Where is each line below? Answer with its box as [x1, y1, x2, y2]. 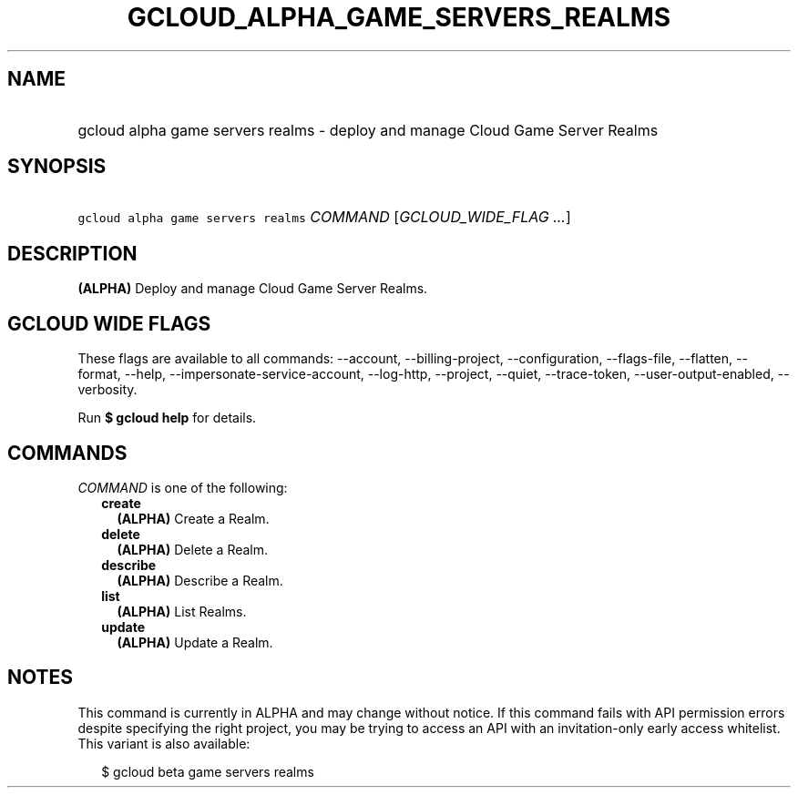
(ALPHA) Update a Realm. [117, 634, 273, 650]
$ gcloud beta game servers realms [101, 763, 314, 780]
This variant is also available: [77, 735, 251, 751]
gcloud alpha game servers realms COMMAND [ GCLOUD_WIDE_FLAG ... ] [77, 208, 571, 227]
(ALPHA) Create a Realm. [117, 510, 270, 526]
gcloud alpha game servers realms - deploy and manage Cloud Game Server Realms [77, 120, 659, 139]
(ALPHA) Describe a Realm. [117, 572, 283, 588]
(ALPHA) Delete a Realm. [117, 541, 269, 557]
